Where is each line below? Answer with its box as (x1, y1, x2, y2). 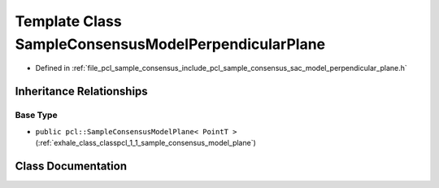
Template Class (15, 12, 122, 30)
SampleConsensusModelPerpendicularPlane (15, 35, 326, 53)
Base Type (15, 110, 58, 121)
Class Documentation (15, 159, 128, 173)
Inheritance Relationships (15, 85, 148, 98)
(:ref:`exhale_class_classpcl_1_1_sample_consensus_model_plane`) (35, 138, 256, 147)
